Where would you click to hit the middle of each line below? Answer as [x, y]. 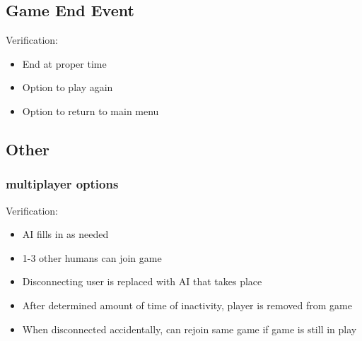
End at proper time [64, 63]
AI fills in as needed [65, 234]
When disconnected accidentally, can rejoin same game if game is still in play [189, 329]
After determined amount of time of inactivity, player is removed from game [187, 305]
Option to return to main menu [90, 110]
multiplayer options [62, 184]
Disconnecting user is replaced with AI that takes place [142, 281]
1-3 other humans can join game [92, 257]
